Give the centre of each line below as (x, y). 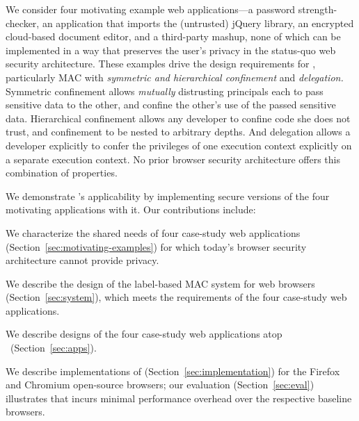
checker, (23, 23)
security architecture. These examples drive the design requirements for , (161, 64)
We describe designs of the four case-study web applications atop (144, 334)
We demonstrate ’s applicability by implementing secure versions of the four (168, 196)
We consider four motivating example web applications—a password (151, 9)
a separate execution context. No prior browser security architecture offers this (173, 159)
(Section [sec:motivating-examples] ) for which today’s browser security (156, 246)
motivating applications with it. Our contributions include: (131, 209)
